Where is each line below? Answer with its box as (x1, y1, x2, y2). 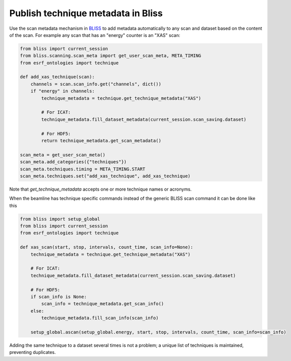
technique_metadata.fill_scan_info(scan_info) (41, 315, 159, 321)
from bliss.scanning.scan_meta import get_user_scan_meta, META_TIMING (20, 53, 202, 59)
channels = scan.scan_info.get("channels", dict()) (30, 81, 162, 87)
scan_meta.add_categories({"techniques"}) (20, 159, 127, 165)
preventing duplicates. (9, 349, 56, 355)
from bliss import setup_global (20, 216, 101, 222)
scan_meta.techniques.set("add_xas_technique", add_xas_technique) (20, 173, 191, 179)
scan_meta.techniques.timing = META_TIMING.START (20, 166, 145, 172)
